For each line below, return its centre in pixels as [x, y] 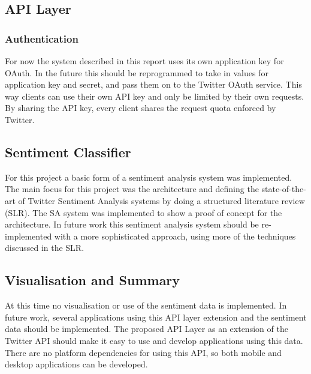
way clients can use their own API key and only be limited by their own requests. [155, 96]
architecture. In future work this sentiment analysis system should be [132, 224]
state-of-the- [284, 189]
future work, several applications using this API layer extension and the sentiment [156, 317]
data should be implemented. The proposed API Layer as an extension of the [147, 329]
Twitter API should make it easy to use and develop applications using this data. [154, 340]
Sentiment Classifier [68, 152]
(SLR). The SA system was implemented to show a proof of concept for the [144, 212]
